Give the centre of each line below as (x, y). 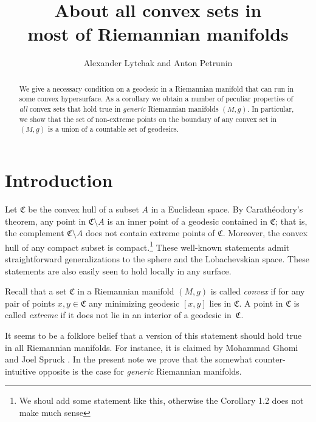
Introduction (59, 179)
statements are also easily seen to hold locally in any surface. (118, 271)
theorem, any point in (46, 221)
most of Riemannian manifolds (158, 34)
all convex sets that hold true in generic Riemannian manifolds (119, 109)
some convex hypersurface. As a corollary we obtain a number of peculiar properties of (156, 99)
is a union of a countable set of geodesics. (114, 129)
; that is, (291, 221)
